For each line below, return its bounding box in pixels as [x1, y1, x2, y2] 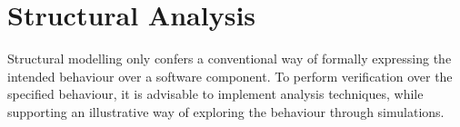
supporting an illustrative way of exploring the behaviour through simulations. [7, 102, 445, 121]
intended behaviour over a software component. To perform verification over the [7, 66, 453, 85]
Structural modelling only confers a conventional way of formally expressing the [7, 49, 452, 68]
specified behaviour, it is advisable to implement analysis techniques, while [7, 84, 424, 103]
